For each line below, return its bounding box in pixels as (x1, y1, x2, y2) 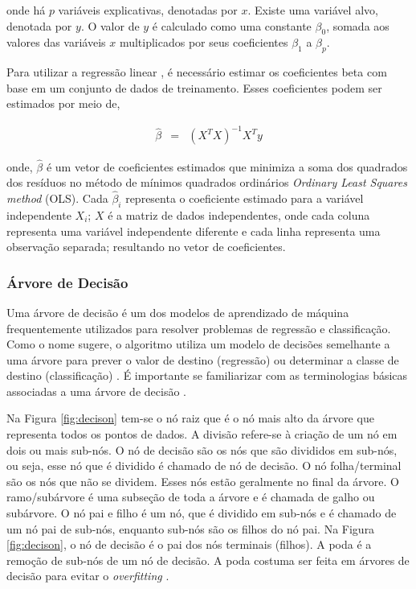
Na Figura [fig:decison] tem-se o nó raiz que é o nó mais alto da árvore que (6, 410, 374, 426)
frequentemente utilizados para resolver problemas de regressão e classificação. (6, 319, 391, 336)
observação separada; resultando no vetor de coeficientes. (6, 238, 286, 255)
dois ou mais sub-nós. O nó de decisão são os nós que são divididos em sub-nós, (6, 441, 398, 458)
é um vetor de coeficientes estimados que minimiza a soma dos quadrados (46, 158, 408, 175)
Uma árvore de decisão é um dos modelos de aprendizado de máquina (6, 303, 349, 320)
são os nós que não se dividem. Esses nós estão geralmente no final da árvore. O (6, 472, 399, 489)
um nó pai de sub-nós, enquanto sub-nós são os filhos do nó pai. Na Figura (6, 520, 375, 537)
